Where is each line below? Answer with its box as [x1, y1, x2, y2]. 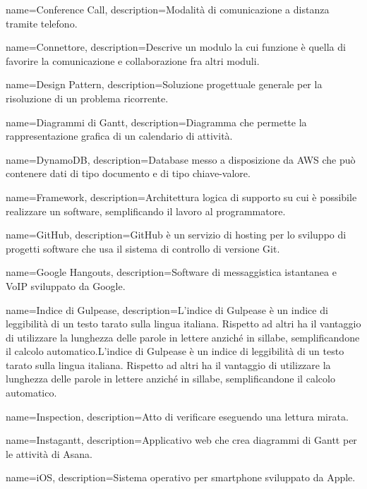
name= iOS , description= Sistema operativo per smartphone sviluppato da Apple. [6, 470, 356, 485]
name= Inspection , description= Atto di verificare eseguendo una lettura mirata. [6, 409, 349, 423]
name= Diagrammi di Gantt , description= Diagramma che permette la [6, 114, 307, 129]
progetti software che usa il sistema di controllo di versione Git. [6, 241, 280, 255]
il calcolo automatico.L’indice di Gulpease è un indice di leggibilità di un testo [6, 344, 344, 358]
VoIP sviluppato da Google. [6, 278, 126, 293]
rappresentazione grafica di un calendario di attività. [6, 128, 233, 143]
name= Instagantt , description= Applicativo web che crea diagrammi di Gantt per [6, 433, 357, 447]
